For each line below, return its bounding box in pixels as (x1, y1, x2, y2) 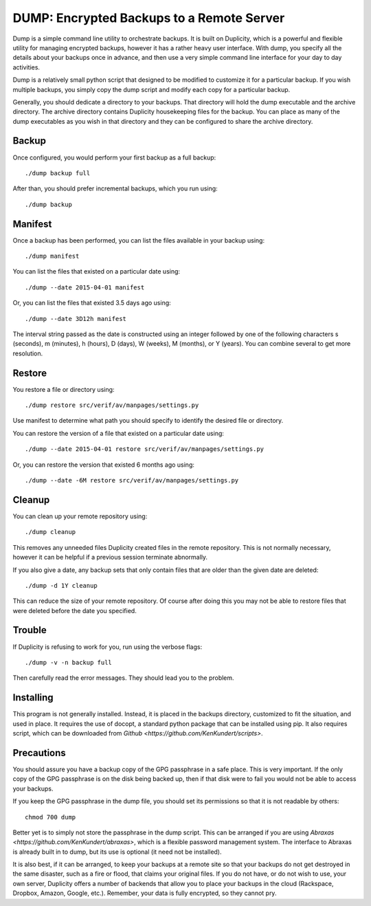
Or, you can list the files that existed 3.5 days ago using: (12, 299, 171, 307)
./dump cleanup (25, 528, 76, 536)
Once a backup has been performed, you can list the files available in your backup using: (12, 236, 265, 244)
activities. (12, 63, 41, 71)
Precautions (12, 747, 67, 759)
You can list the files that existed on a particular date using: (12, 267, 181, 276)
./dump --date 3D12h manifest (25, 315, 127, 322)
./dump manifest (25, 252, 80, 261)
